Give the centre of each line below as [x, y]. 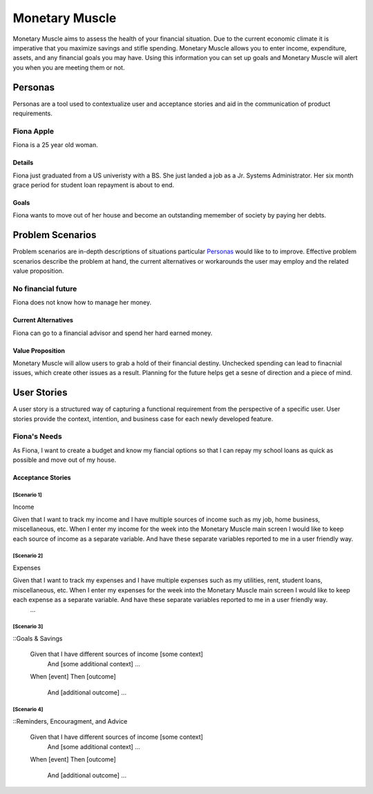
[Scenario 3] [28, 627]
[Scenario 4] [28, 710]
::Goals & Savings [38, 639]
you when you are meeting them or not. [69, 67]
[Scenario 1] [27, 495]
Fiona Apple [34, 131]
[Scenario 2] [28, 556]
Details [23, 163]
